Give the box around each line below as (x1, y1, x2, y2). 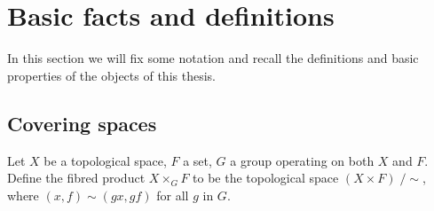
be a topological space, (43, 151, 167, 169)
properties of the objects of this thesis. (7, 66, 216, 84)
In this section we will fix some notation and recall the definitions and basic (7, 49, 419, 67)
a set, (183, 151, 212, 169)
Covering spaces (7, 109, 157, 137)
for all (156, 185, 189, 204)
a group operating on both (230, 151, 375, 169)
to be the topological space (193, 168, 339, 187)
